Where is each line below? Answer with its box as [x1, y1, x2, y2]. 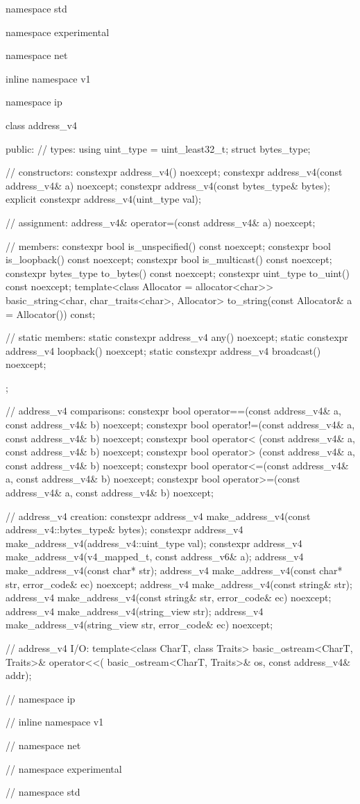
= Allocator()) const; [6, 306, 96, 321]
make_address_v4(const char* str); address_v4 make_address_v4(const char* [6, 563, 343, 577]
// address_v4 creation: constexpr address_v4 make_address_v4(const [6, 508, 311, 523]
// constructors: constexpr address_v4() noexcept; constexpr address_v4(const [6, 165, 343, 179]
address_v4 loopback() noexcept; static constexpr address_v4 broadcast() [6, 343, 321, 358]
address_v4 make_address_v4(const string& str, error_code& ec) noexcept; [6, 590, 332, 605]
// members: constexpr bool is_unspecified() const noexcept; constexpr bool [6, 238, 331, 253]
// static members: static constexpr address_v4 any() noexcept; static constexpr [6, 330, 348, 344]
